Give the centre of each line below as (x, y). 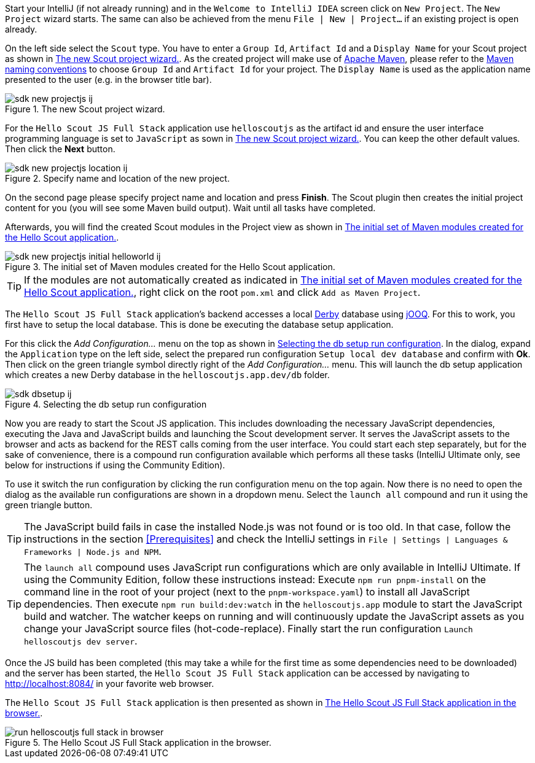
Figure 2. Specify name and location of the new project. (117, 178)
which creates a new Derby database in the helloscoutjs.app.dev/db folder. (167, 375)
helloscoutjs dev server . (81, 641)
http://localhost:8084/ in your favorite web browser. (110, 684)
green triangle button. (49, 505)
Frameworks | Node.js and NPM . (93, 551)
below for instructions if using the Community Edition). (115, 465)
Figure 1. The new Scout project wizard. (85, 109)
